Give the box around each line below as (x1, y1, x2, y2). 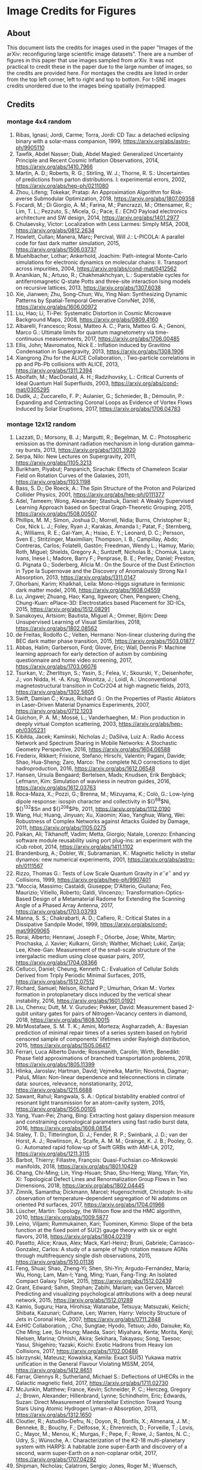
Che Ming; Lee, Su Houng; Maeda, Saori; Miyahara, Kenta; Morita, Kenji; (15, 1328, 194, 1335)
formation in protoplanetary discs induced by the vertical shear (15, 990, 171, 998)
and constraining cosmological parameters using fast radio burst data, (15, 1118, 189, 1125)
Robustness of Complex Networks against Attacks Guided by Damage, (15, 818, 191, 825)
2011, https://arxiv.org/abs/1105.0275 (15, 824, 107, 832)
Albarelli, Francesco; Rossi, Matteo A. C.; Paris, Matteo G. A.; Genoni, (15, 322, 186, 329)
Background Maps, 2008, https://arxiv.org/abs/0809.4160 (15, 316, 159, 323)
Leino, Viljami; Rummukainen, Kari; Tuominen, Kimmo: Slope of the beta (15, 1220, 193, 1227)
